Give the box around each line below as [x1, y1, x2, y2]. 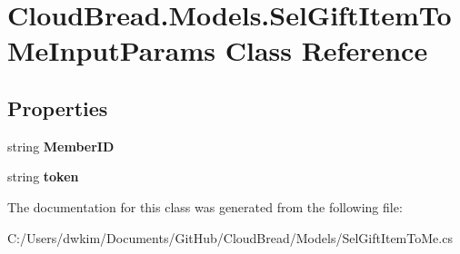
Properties [7, 93, 108, 122]
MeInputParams [7, 32, 215, 69]
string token [7, 167, 79, 186]
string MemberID [7, 136, 115, 155]
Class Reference [225, 32, 428, 69]
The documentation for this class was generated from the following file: [7, 197, 403, 216]
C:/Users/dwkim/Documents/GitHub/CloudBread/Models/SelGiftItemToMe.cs [7, 228, 453, 247]
